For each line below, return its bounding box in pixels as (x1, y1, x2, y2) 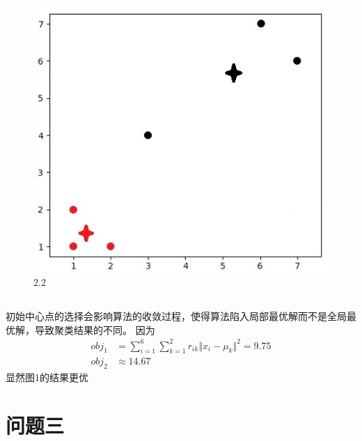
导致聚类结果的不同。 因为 (34, 322, 155, 337)
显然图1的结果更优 (6, 370, 88, 385)
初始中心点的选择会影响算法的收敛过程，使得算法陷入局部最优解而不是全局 (6, 308, 347, 323)
